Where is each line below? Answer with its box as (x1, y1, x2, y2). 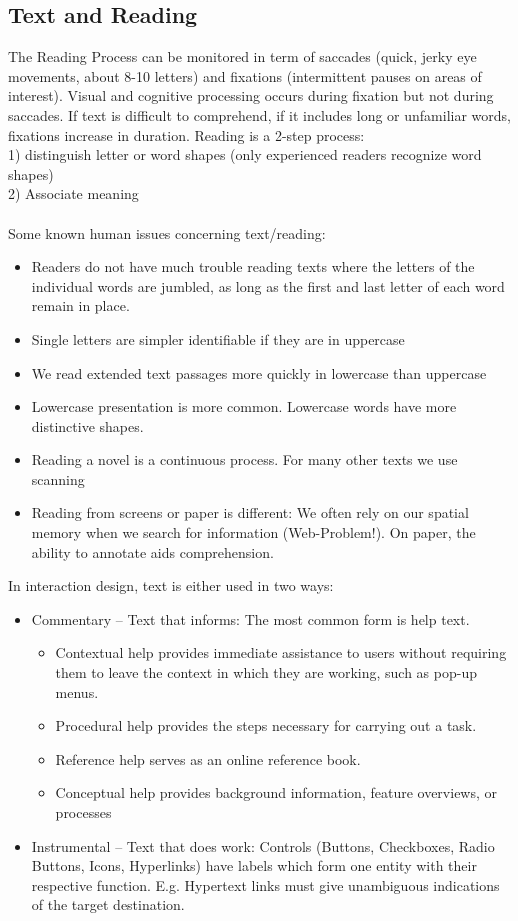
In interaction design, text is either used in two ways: (8, 575, 334, 596)
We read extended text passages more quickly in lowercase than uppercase (31, 362, 487, 383)
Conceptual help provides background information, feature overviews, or (55, 782, 498, 803)
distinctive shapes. (31, 415, 144, 436)
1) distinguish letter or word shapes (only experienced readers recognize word (8, 144, 482, 165)
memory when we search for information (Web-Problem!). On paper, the (31, 522, 476, 543)
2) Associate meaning (8, 183, 139, 204)
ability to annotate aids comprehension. (31, 541, 274, 562)
